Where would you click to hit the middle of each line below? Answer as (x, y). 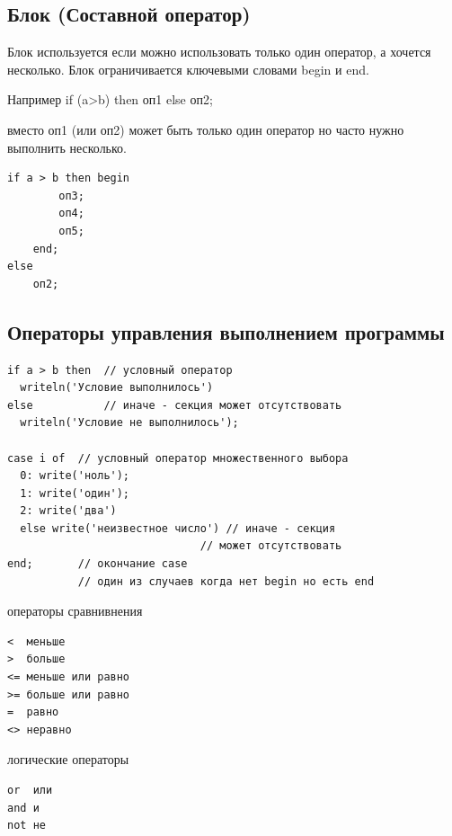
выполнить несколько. (67, 147)
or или (30, 790)
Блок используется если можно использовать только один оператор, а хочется (219, 52)
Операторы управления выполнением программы (226, 331)
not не (27, 826)
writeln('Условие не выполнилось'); (129, 423)
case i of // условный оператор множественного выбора (178, 458)
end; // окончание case (97, 564)
